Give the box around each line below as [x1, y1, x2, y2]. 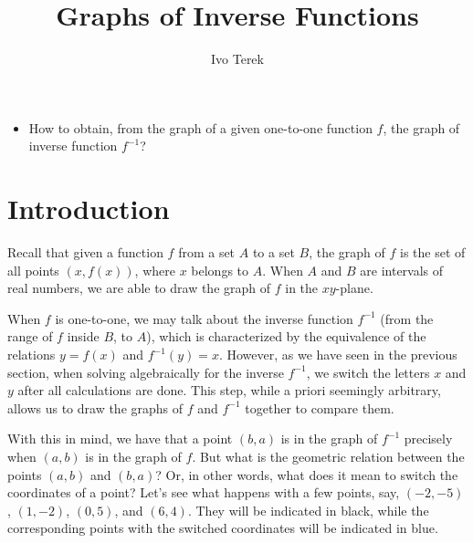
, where [134, 260, 175, 279]
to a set [252, 243, 295, 262]
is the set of [400, 243, 466, 262]
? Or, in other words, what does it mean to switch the [155, 465, 458, 484]
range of [7, 327, 53, 346]
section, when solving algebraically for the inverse [7, 362, 284, 381]
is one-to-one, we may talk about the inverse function [55, 308, 353, 328]
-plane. [335, 278, 373, 298]
